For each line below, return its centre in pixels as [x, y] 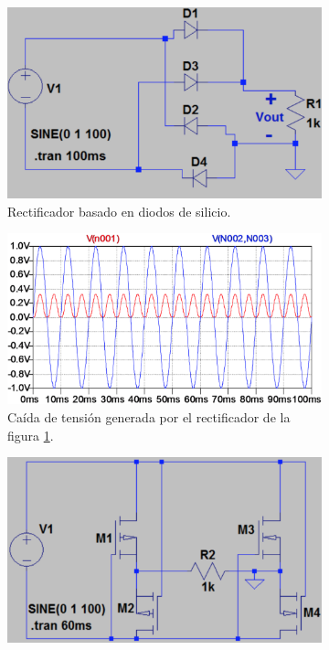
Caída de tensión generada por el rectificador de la [149, 417]
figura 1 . [31, 435]
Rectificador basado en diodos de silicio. [119, 211]
